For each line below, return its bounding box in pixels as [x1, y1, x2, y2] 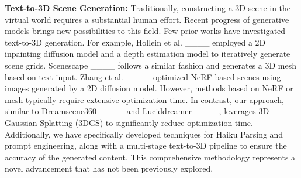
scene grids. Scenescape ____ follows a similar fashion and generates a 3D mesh [5, 59, 297, 71]
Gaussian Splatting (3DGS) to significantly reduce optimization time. [5, 116, 253, 128]
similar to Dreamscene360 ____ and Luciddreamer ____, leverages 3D [5, 105, 269, 117]
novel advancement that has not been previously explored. [5, 162, 213, 174]
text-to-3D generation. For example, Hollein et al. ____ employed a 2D [5, 36, 266, 48]
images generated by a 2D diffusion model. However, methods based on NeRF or [5, 82, 293, 94]
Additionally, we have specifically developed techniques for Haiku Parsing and [5, 128, 283, 140]
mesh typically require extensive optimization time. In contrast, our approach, [5, 93, 284, 105]
